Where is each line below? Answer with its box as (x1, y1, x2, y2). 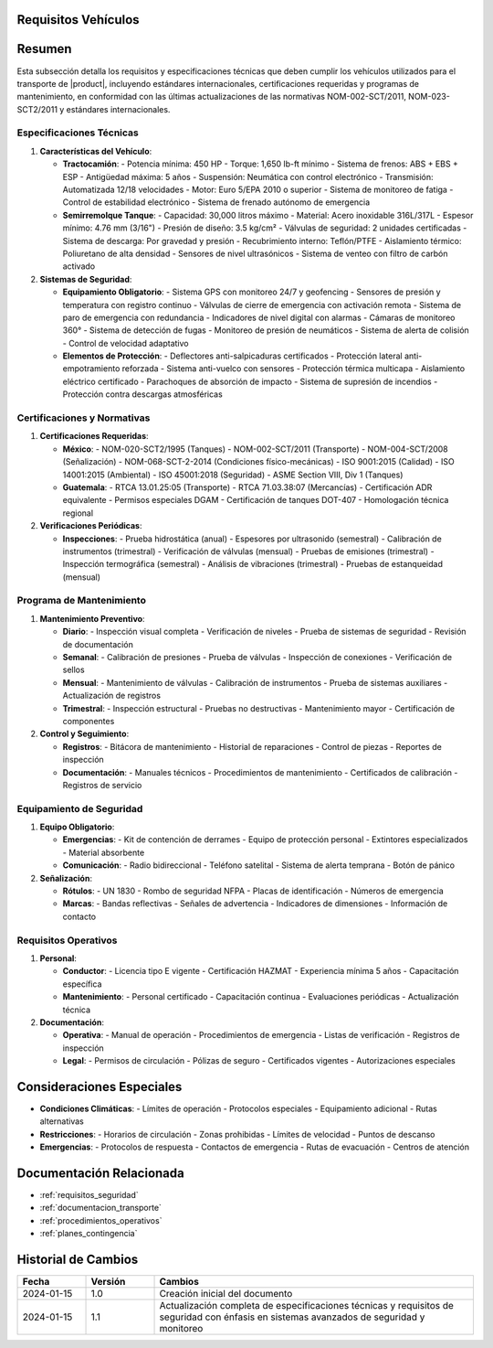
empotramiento (62, 363, 121, 374)
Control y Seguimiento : (39, 728, 130, 740)
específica (62, 979, 102, 990)
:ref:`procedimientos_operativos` (39, 1214, 163, 1225)
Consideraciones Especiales (16, 1079, 183, 1095)
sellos (62, 664, 86, 676)
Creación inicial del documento (159, 1288, 293, 1300)
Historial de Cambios (16, 1252, 139, 1268)
